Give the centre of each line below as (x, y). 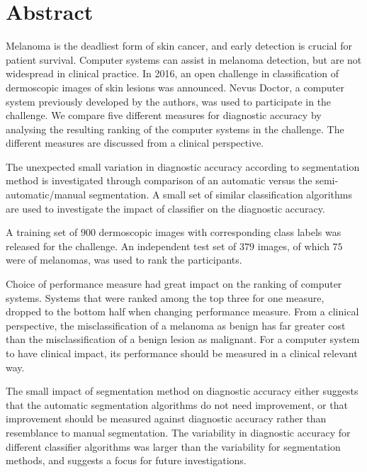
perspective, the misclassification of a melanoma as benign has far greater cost (176, 325)
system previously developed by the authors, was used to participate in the (169, 101)
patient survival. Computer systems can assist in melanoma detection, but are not (184, 59)
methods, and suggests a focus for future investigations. (126, 460)
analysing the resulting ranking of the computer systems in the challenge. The (175, 129)
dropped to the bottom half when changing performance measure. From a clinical (182, 311)
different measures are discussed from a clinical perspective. (135, 143)
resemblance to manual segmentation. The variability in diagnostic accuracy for (178, 432)
